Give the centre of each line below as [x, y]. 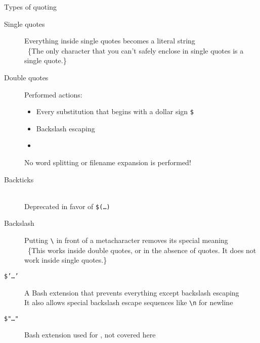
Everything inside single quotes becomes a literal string [110, 41]
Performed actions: [53, 94]
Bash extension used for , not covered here [90, 335]
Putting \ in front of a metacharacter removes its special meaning [126, 240]
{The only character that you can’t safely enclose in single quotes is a [136, 50]
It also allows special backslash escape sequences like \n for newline [129, 302]
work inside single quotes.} [66, 260]
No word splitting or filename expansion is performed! [108, 162]
